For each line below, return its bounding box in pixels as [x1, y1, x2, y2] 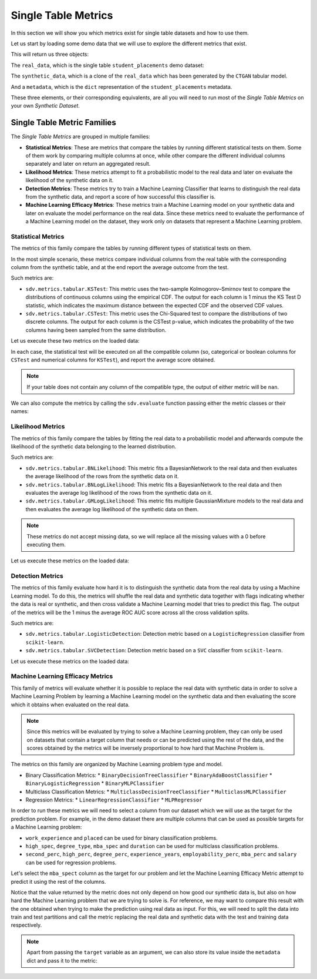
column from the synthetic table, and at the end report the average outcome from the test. [11, 264, 229, 271]
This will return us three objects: [11, 51, 89, 58]
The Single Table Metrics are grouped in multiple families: [11, 133, 151, 140]
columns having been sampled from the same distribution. [25, 326, 167, 333]
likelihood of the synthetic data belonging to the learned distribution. [11, 443, 177, 450]
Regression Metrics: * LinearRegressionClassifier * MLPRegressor [25, 796, 203, 803]
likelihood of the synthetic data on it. [25, 177, 114, 184]
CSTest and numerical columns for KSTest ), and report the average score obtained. [11, 356, 215, 363]
